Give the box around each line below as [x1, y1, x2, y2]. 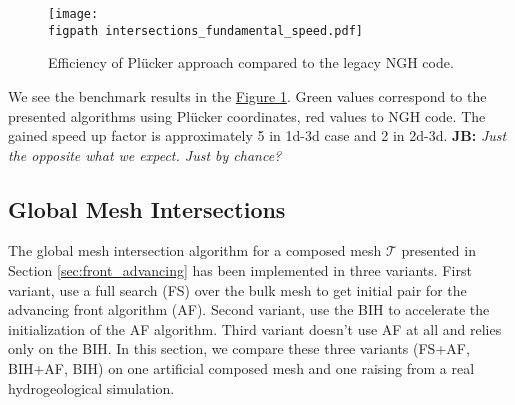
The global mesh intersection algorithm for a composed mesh [8, 240, 382, 261]
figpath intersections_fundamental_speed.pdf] [48, 23, 363, 38]
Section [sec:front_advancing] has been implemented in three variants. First [8, 260, 472, 281]
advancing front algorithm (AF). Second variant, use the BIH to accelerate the [8, 299, 490, 320]
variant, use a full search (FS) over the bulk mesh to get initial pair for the [8, 279, 467, 300]
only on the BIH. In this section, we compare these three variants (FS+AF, [8, 338, 470, 359]
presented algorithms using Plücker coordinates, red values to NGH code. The [8, 105, 486, 126]
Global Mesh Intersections [8, 193, 286, 224]
